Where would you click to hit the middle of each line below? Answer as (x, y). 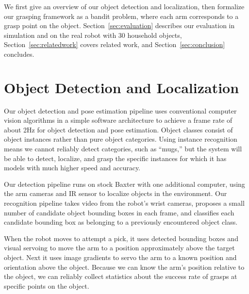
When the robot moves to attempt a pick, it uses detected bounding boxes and (121, 238)
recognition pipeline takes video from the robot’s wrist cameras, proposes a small (124, 203)
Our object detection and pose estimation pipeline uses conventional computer (120, 110)
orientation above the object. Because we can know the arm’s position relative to (124, 267)
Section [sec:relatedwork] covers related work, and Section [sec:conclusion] (115, 44)
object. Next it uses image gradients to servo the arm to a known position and (120, 257)
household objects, (155, 35)
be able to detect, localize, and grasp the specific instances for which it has (115, 158)
